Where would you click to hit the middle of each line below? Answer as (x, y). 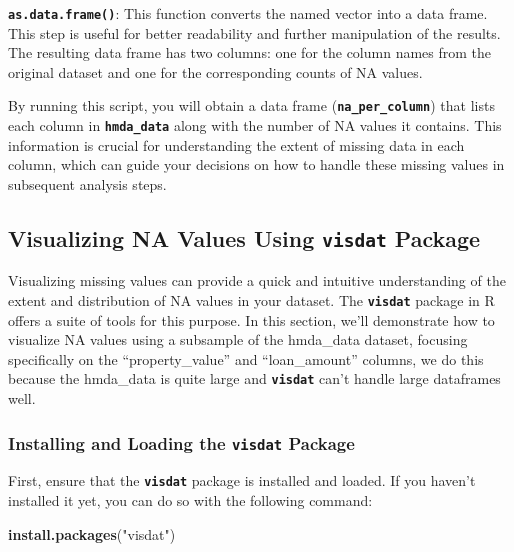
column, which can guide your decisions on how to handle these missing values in (256, 164)
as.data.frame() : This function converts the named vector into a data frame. (248, 13)
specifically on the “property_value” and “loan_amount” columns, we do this (246, 358)
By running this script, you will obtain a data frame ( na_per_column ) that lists (251, 105)
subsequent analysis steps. (87, 183)
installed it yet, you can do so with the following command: (190, 500)
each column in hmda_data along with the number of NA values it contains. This (255, 125)
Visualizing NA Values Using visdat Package (244, 237)
